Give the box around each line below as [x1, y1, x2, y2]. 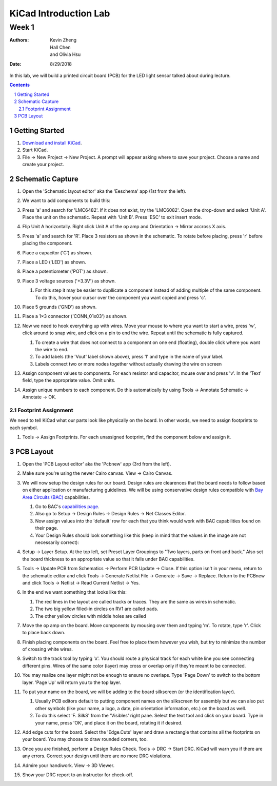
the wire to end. [35, 346, 69, 352]
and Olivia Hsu [50, 51, 81, 57]
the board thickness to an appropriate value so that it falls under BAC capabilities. [22, 556, 195, 562]
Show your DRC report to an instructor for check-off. [22, 772, 133, 778]
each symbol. [9, 425, 38, 431]
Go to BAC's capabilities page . [35, 503, 100, 510]
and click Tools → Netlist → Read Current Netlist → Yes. [22, 579, 140, 586]
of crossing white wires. [22, 646, 73, 652]
